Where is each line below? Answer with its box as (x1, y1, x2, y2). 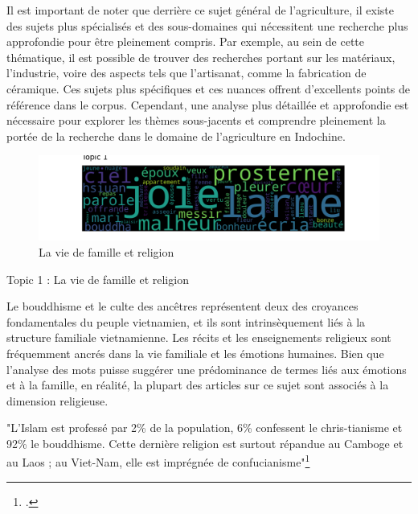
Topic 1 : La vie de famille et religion (6, 270, 189, 287)
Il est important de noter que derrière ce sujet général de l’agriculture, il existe (6, 2, 394, 18)
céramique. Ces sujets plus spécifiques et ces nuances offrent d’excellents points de (6, 80, 411, 97)
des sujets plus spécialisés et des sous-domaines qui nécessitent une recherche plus (6, 17, 408, 34)
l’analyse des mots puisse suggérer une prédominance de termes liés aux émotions (6, 360, 407, 377)
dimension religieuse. (6, 392, 109, 409)
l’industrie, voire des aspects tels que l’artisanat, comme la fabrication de (6, 64, 367, 81)
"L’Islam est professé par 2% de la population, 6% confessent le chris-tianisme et (6, 419, 403, 436)
